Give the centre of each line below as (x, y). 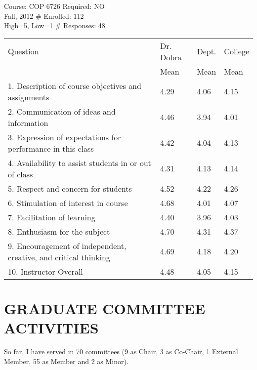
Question (23, 51)
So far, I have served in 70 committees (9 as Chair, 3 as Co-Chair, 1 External (121, 351)
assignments (29, 97)
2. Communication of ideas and (62, 111)
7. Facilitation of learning (52, 217)
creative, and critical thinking (59, 257)
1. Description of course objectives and (75, 85)
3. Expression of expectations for (64, 137)
